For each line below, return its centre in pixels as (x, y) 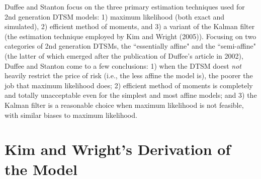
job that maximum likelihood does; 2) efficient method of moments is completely (129, 85)
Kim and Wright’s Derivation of (118, 149)
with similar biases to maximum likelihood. (71, 115)
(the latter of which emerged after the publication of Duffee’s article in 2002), (124, 55)
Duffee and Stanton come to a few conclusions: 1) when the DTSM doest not (123, 65)
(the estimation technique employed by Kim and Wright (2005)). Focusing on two (130, 36)
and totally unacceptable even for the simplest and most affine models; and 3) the (131, 95)
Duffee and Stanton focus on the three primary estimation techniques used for (125, 7)
